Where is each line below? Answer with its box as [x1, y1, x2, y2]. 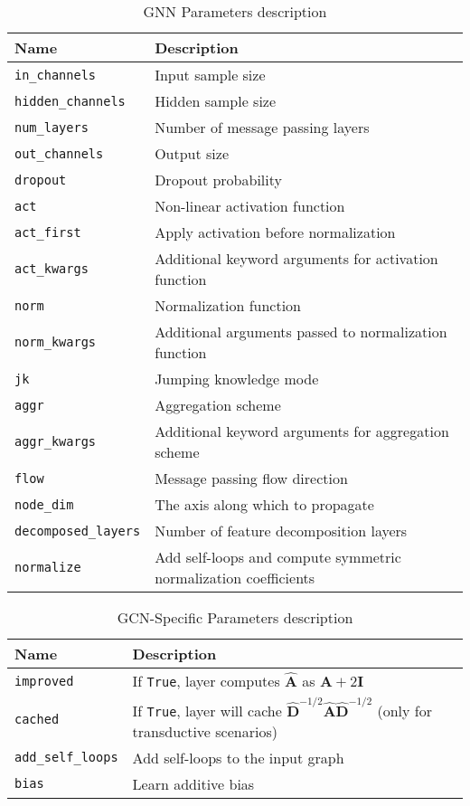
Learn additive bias [132, 773, 255, 794]
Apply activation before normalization [155, 222, 396, 242]
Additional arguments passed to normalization [155, 321, 447, 342]
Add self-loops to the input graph [132, 746, 344, 768]
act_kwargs [14, 261, 89, 276]
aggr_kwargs [14, 434, 97, 449]
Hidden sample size [155, 90, 277, 111]
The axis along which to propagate [155, 494, 374, 515]
